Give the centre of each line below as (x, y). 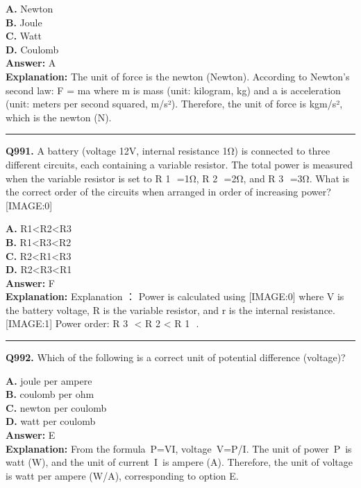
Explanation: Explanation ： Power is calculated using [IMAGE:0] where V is (175, 296)
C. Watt (24, 36)
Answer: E (31, 435)
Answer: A (31, 63)
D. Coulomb (32, 49)
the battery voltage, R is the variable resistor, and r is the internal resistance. (170, 310)
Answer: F (30, 282)
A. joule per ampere (49, 380)
